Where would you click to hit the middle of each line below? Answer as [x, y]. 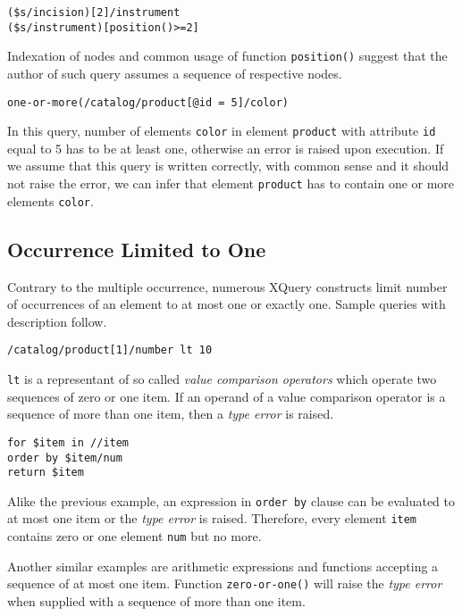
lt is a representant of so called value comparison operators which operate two [222, 379]
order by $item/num [65, 458]
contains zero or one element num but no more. [134, 536]
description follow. [57, 321]
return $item [46, 473]
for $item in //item [68, 442]
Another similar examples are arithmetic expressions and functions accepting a [223, 566]
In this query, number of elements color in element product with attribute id [222, 131]
